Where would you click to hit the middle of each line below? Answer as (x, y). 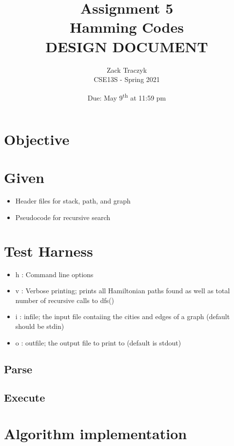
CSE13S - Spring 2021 (127, 79)
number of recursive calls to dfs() (65, 300)
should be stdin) (40, 326)
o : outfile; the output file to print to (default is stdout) (98, 342)
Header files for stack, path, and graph (73, 201)
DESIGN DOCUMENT (127, 46)
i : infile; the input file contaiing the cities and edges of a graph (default (123, 316)
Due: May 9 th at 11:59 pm (127, 97)
